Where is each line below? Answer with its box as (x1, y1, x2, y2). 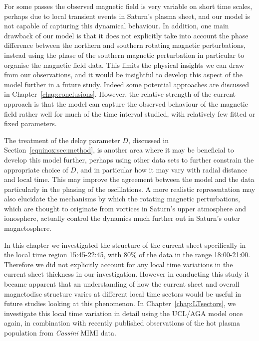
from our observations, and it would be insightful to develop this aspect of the (4, 69, 243, 80)
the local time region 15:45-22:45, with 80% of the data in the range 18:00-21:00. (4, 249, 251, 260)
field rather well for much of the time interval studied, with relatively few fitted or (4, 108, 256, 119)
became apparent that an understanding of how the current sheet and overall (4, 279, 240, 289)
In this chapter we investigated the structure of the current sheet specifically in (4, 239, 246, 250)
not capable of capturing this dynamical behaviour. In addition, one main (4, 20, 229, 31)
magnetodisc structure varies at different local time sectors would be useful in (4, 288, 242, 299)
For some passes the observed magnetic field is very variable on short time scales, (4, 1, 253, 11)
